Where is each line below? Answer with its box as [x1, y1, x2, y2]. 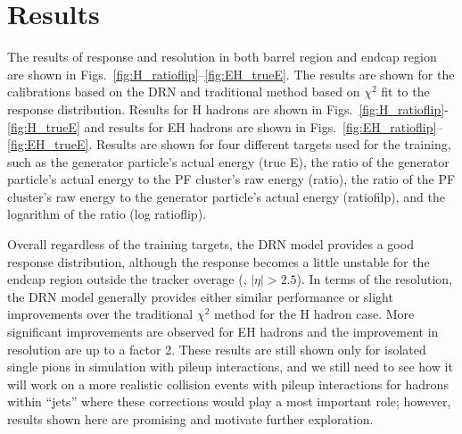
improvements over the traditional [7, 305, 194, 323]
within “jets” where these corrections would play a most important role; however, [7, 392, 451, 411]
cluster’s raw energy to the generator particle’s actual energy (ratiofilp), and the [7, 187, 445, 205]
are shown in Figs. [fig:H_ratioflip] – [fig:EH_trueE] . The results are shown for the [7, 64, 455, 83]
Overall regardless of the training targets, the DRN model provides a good [7, 235, 414, 254]
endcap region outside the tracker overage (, [7, 270, 247, 288]
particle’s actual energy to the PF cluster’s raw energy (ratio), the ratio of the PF [7, 170, 456, 188]
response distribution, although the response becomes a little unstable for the [7, 252, 430, 271]
